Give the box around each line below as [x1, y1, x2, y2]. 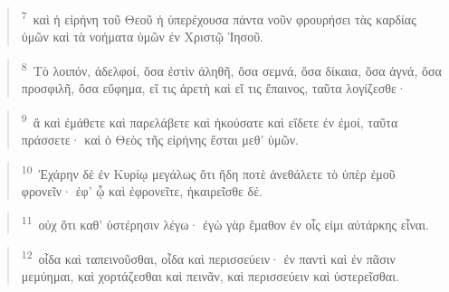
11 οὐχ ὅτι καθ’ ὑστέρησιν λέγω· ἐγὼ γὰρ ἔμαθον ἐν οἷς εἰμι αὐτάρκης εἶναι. [21, 212, 429, 234]
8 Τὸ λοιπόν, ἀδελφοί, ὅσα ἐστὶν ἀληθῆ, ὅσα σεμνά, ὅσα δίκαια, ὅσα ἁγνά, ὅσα [21, 58, 442, 80]
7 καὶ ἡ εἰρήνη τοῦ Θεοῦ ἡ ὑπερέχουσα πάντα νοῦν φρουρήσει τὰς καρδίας [21, 7, 416, 28]
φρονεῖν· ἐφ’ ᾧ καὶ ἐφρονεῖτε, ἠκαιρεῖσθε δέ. [21, 181, 263, 200]
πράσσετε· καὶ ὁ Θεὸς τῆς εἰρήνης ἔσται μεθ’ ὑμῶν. [21, 129, 299, 148]
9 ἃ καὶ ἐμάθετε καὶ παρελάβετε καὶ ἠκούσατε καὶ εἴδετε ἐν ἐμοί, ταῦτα [21, 109, 398, 131]
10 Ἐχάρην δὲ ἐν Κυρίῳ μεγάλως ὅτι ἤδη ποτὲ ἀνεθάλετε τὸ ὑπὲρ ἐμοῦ [21, 161, 396, 183]
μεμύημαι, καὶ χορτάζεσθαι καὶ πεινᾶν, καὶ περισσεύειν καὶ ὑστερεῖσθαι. [21, 266, 399, 285]
